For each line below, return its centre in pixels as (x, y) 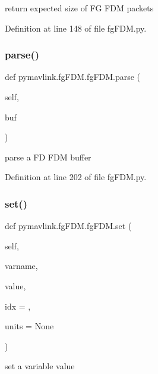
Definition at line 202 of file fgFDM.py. (76, 177)
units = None (29, 326)
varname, (21, 266)
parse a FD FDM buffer (48, 157)
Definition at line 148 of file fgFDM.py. (76, 28)
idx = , (18, 306)
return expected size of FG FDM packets (79, 8)
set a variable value (40, 366)
